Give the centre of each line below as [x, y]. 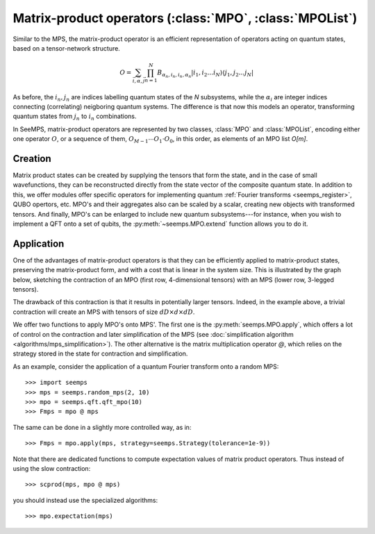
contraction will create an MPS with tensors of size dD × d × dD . [104, 312]
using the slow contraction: [52, 468]
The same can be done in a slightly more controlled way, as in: [102, 427]
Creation [32, 159]
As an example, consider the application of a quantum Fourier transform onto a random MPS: [146, 366]
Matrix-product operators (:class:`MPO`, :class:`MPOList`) [185, 18]
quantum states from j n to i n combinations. [75, 117]
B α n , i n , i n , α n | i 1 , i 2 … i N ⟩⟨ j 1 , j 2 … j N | [206, 74]
